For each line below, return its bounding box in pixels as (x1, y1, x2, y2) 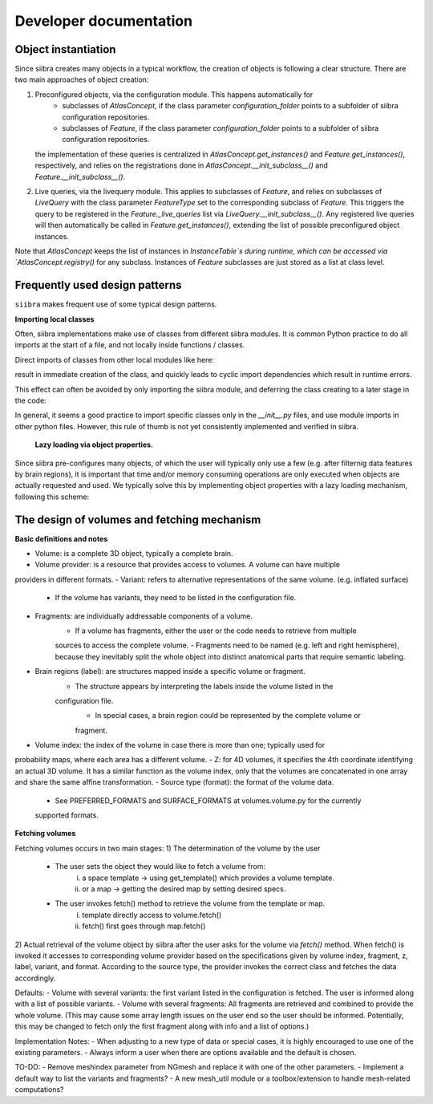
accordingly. (14, 973, 56, 983)
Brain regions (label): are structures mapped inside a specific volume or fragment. (34, 667, 306, 676)
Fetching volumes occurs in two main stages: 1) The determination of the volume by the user (14, 843, 321, 853)
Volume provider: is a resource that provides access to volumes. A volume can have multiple (34, 560, 341, 570)
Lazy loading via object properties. (34, 440, 154, 449)
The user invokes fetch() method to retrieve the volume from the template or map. (55, 899, 326, 908)
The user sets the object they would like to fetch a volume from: (55, 862, 266, 871)
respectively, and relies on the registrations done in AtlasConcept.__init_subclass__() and (34, 160, 329, 170)
